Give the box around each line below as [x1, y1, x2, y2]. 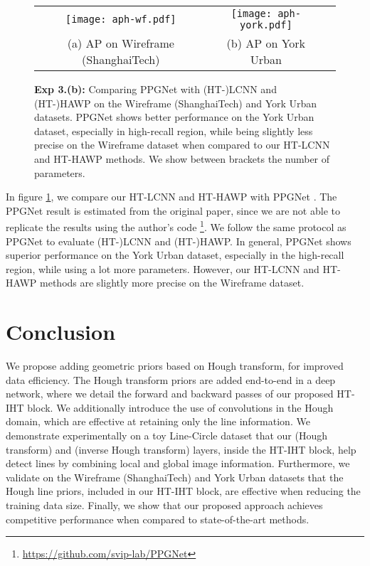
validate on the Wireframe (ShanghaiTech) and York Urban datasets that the [6, 469, 344, 484]
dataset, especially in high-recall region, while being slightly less [34, 123, 313, 138]
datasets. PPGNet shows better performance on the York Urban [34, 110, 314, 124]
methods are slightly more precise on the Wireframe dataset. [40, 275, 305, 290]
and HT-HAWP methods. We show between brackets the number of [34, 151, 330, 166]
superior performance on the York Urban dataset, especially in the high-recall [6, 247, 344, 262]
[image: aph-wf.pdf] [65, 14, 176, 25]
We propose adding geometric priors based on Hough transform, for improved [6, 358, 344, 373]
